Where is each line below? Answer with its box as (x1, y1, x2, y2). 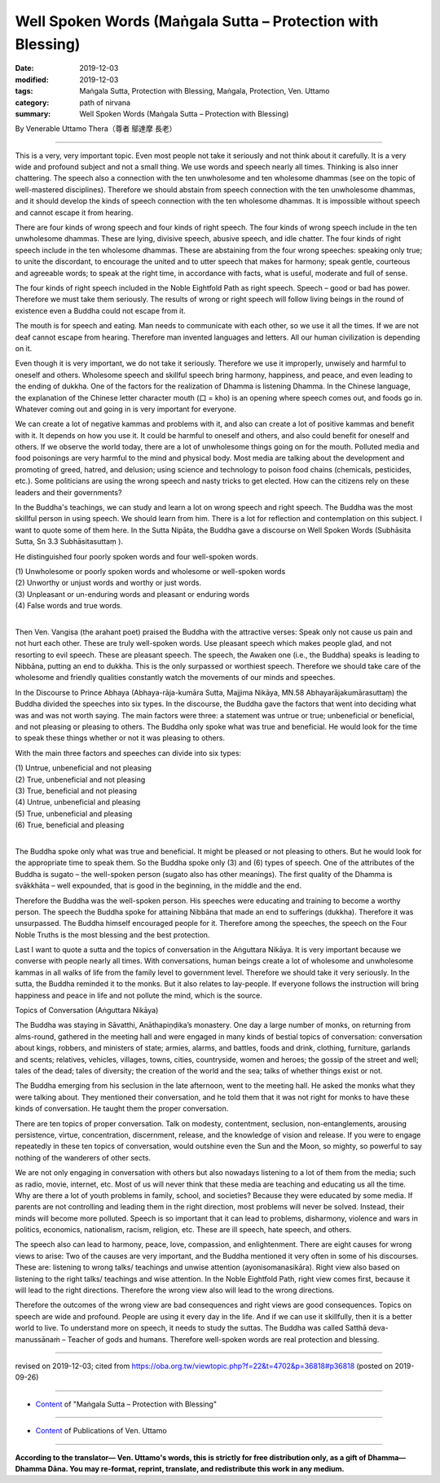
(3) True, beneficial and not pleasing (15, 786, 138, 796)
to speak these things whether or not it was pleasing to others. (15, 733, 226, 743)
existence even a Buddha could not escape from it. (15, 305, 187, 315)
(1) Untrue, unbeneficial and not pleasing (15, 763, 152, 773)
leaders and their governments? (15, 487, 122, 497)
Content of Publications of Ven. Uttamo (35, 1426, 167, 1436)
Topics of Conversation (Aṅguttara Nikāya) (15, 1006, 159, 1016)
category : (15, 98, 50, 107)
